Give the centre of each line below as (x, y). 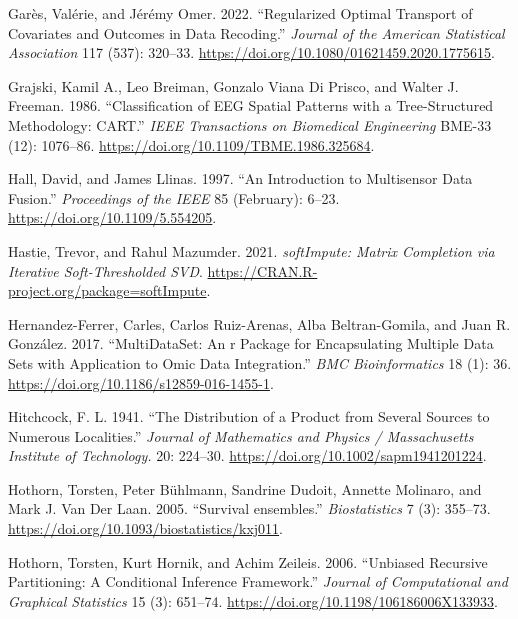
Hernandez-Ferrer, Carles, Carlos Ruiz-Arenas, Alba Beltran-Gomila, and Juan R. (259, 323)
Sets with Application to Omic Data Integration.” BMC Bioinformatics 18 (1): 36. (260, 362)
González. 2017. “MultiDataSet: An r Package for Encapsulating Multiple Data (251, 343)
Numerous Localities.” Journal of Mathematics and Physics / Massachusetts (241, 435)
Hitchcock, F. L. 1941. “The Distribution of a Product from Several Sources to (249, 416)
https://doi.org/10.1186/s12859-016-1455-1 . (141, 382)
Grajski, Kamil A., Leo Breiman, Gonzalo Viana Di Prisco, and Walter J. (233, 85)
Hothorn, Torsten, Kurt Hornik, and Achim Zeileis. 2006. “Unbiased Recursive (248, 561)
